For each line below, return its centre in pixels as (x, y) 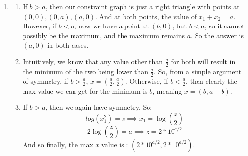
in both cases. (68, 45)
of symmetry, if (45, 81)
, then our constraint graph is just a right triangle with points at (142, 6)
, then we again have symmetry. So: (99, 107)
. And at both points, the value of (146, 16)
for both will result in (203, 61)
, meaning (167, 91)
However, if (40, 26)
